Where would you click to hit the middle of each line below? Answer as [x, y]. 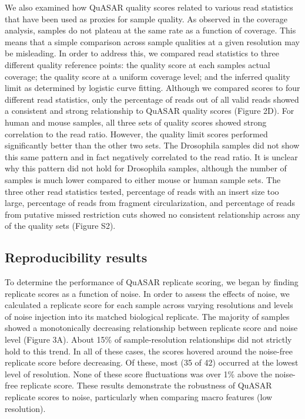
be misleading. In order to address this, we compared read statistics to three [142, 53]
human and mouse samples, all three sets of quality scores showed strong [136, 122]
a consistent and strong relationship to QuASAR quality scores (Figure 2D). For [150, 111]
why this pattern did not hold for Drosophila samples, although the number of [146, 168]
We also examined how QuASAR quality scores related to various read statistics [149, 7]
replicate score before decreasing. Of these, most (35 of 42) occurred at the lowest [152, 362]
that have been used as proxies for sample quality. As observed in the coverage [146, 18]
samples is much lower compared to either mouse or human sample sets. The [143, 179]
